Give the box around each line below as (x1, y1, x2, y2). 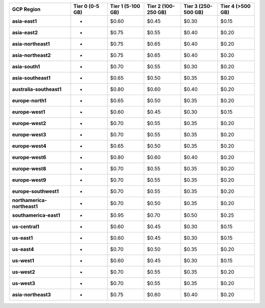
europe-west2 (12, 120, 47, 127)
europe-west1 (12, 108, 45, 115)
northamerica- (12, 197, 47, 204)
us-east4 (12, 246, 34, 253)
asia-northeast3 (12, 291, 51, 298)
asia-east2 (12, 29, 38, 36)
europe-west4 (12, 143, 47, 149)
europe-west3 (12, 131, 47, 138)
